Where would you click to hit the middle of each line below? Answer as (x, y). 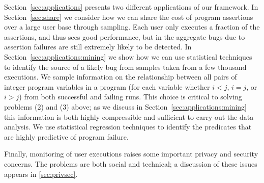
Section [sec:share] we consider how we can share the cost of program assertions (129, 17)
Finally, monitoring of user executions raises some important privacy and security (131, 154)
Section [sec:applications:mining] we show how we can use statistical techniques (128, 56)
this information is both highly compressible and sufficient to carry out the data (129, 116)
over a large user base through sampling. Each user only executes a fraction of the (132, 27)
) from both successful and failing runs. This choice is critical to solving (130, 97)
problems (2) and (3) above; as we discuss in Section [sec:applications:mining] (125, 106)
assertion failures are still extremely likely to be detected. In (98, 47)
